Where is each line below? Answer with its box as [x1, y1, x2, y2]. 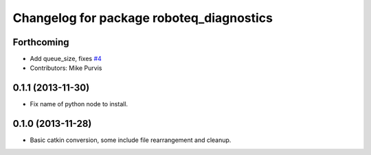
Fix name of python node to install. [30, 100, 128, 108]
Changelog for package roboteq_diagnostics [12, 10, 273, 25]
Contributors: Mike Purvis [30, 64, 102, 72]
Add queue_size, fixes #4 [30, 55, 102, 63]
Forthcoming [12, 36, 69, 48]
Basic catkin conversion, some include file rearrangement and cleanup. [30, 136, 232, 144]
